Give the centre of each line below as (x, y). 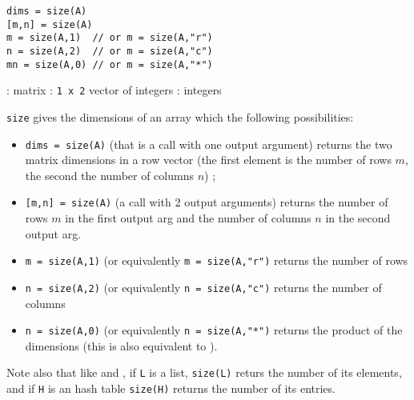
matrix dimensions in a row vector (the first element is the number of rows (208, 160)
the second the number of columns (109, 175)
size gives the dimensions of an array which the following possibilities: (180, 116)
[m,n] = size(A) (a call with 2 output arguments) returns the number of (207, 202)
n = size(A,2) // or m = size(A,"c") (110, 51)
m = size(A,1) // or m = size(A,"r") (110, 38)
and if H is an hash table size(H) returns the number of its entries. (171, 388)
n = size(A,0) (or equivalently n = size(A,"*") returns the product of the (214, 330)
